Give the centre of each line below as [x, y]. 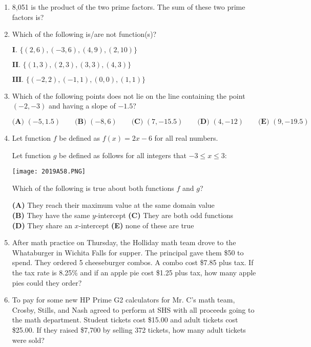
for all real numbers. [186, 137]
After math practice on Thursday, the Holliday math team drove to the [124, 242]
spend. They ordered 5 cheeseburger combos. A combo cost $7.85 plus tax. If [133, 262]
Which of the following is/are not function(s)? [84, 34]
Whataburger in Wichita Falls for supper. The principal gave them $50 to [128, 252]
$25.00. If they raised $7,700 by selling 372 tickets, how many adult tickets [129, 329]
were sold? [28, 340]
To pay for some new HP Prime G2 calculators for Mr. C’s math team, [123, 300]
